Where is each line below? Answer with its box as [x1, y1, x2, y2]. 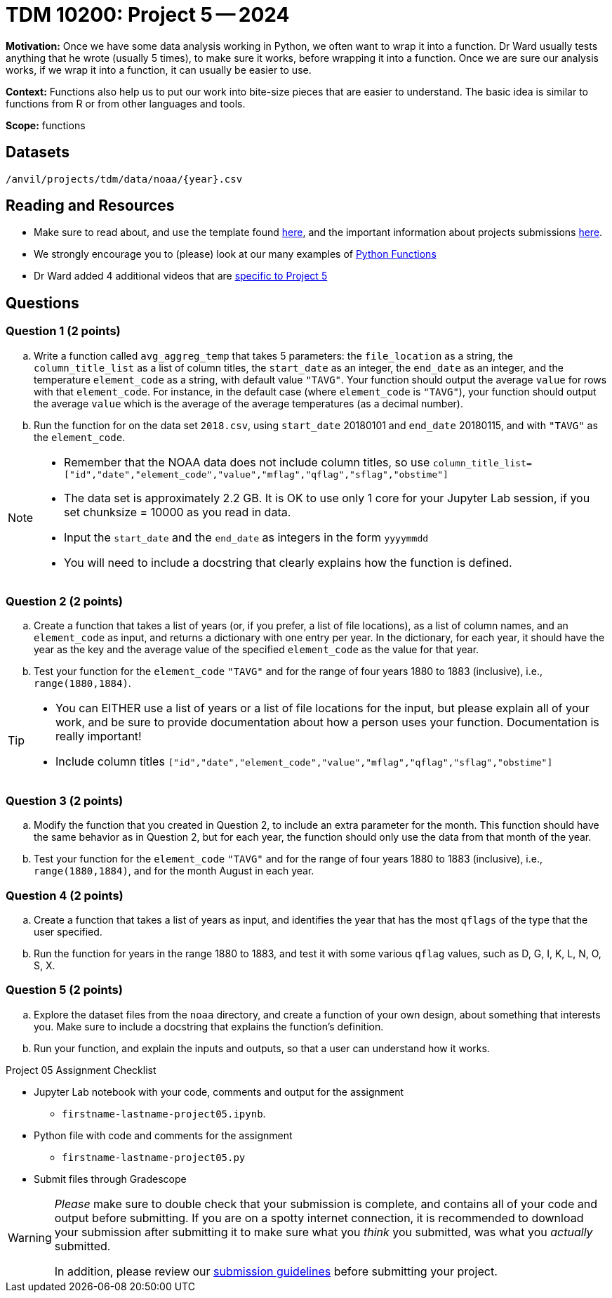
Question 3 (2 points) [6, 793, 124, 808]
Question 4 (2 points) [6, 888, 124, 903]
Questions [6, 294, 79, 312]
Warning [8, 1230, 52, 1245]
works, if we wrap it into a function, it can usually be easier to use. [6, 63, 312, 76]
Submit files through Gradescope [34, 1172, 187, 1185]
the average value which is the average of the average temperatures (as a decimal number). [34, 397, 463, 409]
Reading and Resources [6, 197, 175, 215]
